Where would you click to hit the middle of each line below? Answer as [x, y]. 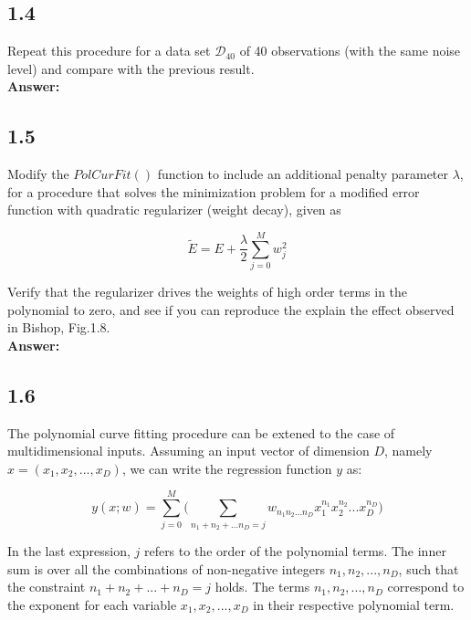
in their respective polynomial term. [354, 604]
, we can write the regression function [227, 468]
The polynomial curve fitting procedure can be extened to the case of [201, 432]
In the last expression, [69, 550]
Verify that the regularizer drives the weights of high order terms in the [208, 292]
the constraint [47, 587]
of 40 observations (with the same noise [350, 51]
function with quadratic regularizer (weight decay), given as [174, 210]
